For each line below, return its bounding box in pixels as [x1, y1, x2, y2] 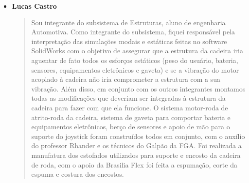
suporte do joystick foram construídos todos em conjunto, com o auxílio [31, 131, 245, 141]
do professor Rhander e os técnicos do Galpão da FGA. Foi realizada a [31, 140, 242, 151]
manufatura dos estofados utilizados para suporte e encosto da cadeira [31, 150, 241, 160]
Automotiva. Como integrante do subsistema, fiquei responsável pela [31, 27, 235, 37]
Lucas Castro [12, 1, 57, 11]
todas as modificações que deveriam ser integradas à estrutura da [31, 93, 226, 103]
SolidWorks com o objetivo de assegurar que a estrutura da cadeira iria [31, 46, 243, 56]
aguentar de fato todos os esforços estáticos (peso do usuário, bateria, [31, 55, 238, 65]
